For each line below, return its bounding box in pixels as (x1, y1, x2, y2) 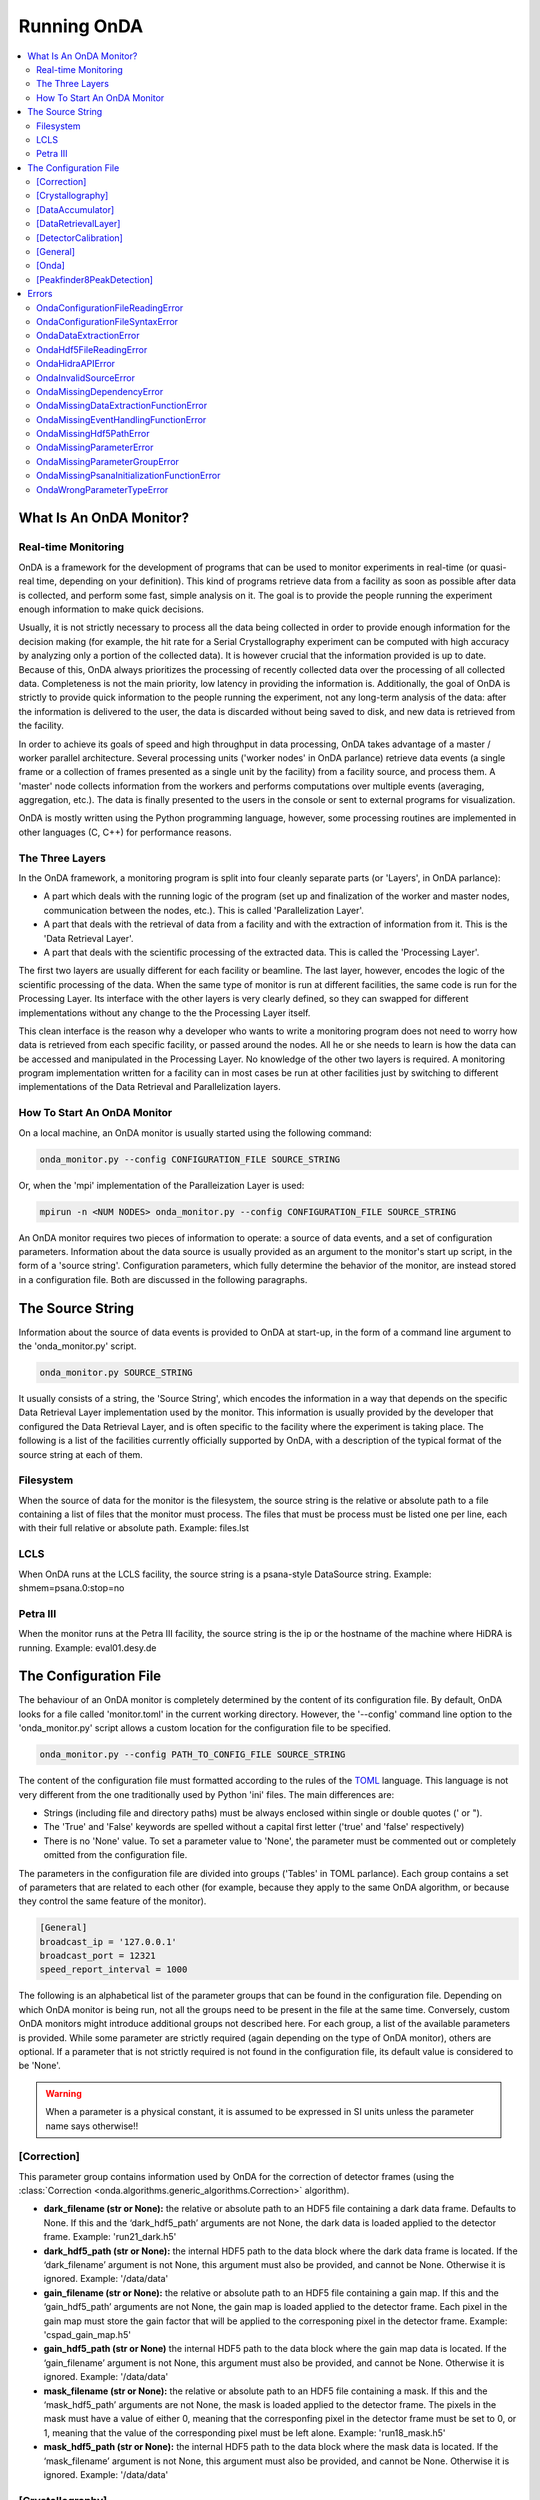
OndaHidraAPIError (36, 358, 115, 370)
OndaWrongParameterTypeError (36, 483, 169, 495)
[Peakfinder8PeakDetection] (36, 273, 154, 285)
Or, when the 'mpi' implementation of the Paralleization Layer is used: (18, 1179, 305, 1191)
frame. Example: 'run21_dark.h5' (43, 2231, 177, 2243)
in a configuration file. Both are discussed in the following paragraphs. (18, 1273, 308, 1285)
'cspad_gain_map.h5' (43, 2329, 132, 2340)
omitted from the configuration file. (43, 1849, 188, 1861)
